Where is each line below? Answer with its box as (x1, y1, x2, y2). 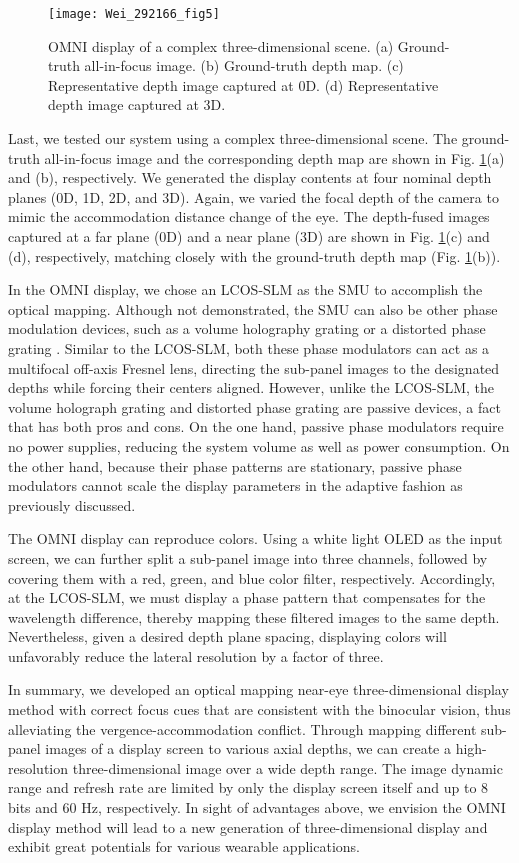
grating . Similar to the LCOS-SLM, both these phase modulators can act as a (8, 337, 490, 358)
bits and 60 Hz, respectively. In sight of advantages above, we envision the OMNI (8, 797, 506, 818)
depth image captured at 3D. (48, 94, 226, 115)
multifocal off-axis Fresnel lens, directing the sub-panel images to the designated (8, 357, 500, 378)
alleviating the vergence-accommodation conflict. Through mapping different (8, 718, 477, 739)
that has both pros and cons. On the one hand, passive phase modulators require (8, 416, 504, 437)
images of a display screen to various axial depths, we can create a (45, 738, 452, 759)
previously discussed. (8, 494, 136, 515)
